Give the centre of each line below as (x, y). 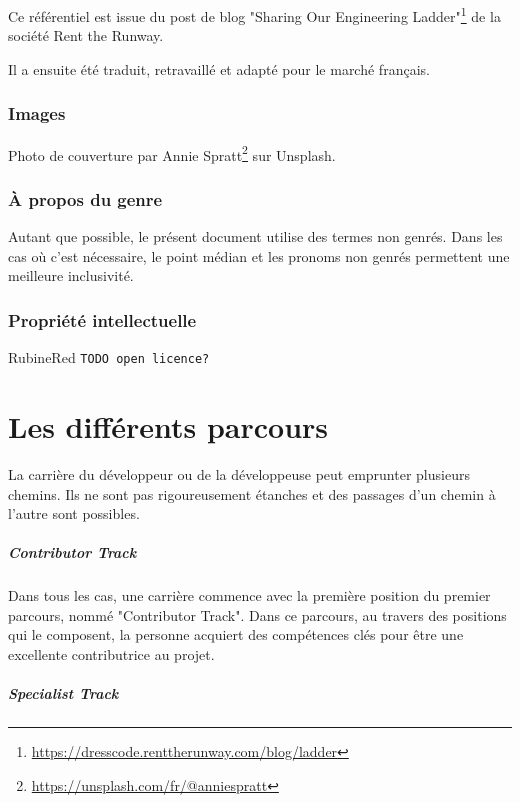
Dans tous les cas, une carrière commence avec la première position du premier (249, 595)
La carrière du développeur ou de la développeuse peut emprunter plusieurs (239, 473)
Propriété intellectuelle (102, 319)
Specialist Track (63, 693)
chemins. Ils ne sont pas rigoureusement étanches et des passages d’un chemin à (252, 493)
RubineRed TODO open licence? (109, 357)
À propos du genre (85, 198)
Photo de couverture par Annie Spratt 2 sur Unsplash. (172, 153)
